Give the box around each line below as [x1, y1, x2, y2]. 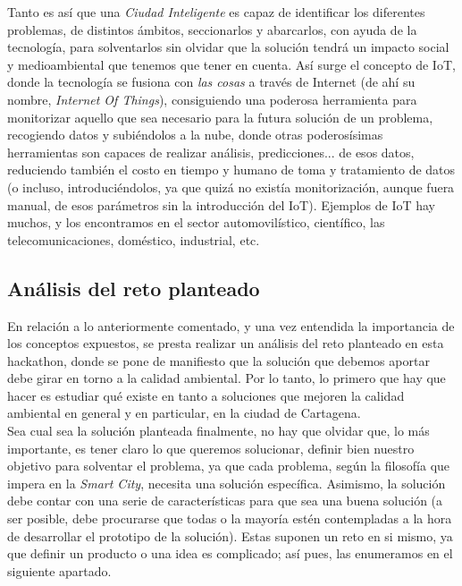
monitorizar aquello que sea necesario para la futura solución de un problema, [7, 107, 433, 126]
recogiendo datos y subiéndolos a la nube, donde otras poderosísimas [7, 125, 383, 144]
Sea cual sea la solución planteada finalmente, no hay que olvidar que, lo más [7, 421, 430, 440]
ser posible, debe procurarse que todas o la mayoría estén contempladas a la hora [7, 509, 452, 528]
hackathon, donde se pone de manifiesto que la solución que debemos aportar [7, 351, 430, 369]
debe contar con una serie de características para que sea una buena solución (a [7, 491, 443, 510]
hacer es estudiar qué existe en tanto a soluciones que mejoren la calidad [7, 386, 405, 404]
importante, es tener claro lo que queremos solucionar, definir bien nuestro [7, 438, 415, 457]
